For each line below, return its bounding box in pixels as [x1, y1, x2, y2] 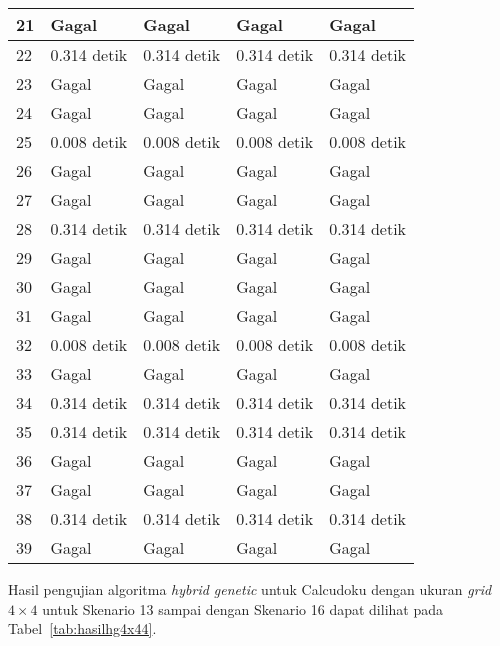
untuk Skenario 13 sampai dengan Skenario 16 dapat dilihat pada [42, 598, 444, 619]
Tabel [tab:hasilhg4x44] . [8, 618, 157, 639]
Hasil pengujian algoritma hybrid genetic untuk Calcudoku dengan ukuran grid [8, 579, 492, 599]
